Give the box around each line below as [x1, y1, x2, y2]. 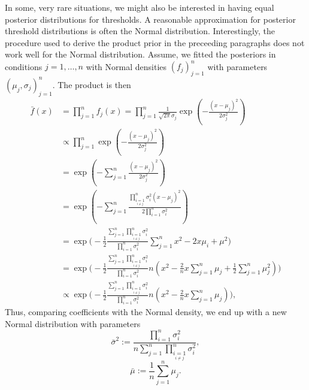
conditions [5, 60, 43, 72]
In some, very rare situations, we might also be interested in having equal [5, 1, 274, 13]
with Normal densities [86, 60, 167, 72]
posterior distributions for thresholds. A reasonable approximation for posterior [5, 13, 296, 25]
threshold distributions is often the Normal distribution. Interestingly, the [5, 25, 275, 37]
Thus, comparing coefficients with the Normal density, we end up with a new [5, 306, 287, 318]
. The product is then [52, 78, 131, 90]
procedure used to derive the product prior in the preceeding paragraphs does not [5, 36, 305, 49]
